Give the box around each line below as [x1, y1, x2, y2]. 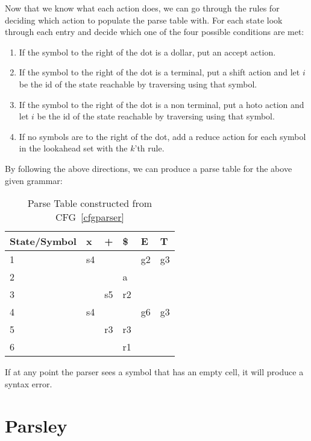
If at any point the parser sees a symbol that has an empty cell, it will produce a [5, 366, 304, 378]
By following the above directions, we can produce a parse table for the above [5, 162, 292, 174]
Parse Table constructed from [27, 196, 152, 211]
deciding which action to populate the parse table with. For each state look [5, 13, 283, 26]
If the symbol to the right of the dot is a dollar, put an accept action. [19, 45, 276, 58]
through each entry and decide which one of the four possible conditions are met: [5, 25, 304, 38]
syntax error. [5, 377, 52, 390]
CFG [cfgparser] [55, 210, 124, 224]
